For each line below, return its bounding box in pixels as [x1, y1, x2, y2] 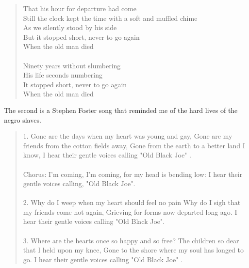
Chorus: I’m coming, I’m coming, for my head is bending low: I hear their [23, 169, 243, 179]
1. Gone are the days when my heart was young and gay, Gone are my [23, 131, 232, 141]
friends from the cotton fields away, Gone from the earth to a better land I [23, 140, 245, 150]
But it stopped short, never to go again [23, 32, 140, 42]
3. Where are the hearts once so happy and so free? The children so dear [23, 235, 239, 245]
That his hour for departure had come [23, 3, 136, 13]
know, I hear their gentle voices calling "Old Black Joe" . [23, 150, 192, 160]
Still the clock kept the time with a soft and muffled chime [23, 13, 198, 23]
